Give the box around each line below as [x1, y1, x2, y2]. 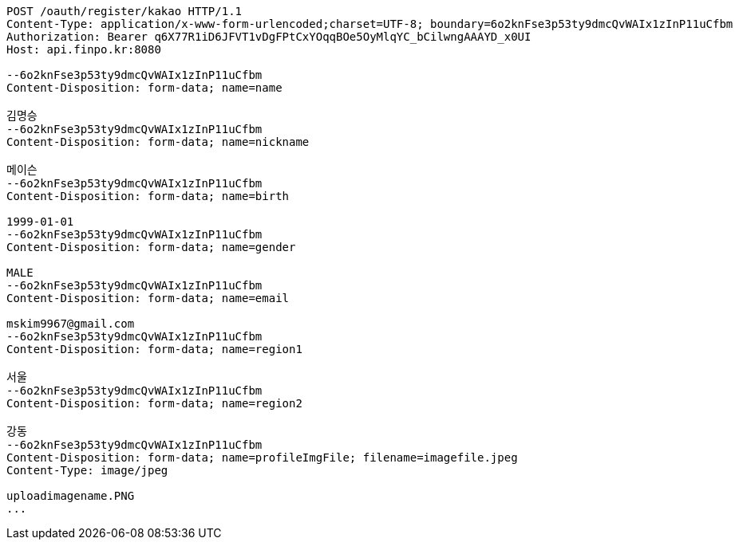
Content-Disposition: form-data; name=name [6, 81, 283, 94]
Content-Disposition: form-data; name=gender [6, 241, 296, 253]
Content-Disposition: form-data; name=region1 [6, 343, 302, 355]
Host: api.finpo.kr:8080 [6, 43, 161, 56]
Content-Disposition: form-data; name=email [6, 292, 290, 304]
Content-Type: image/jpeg [6, 464, 168, 477]
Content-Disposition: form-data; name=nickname [6, 136, 310, 148]
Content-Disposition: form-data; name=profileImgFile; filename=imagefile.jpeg [6, 451, 518, 464]
